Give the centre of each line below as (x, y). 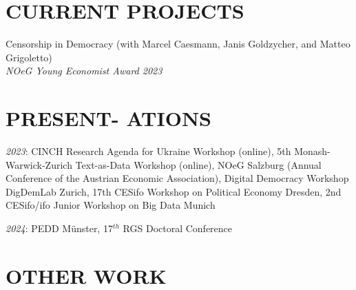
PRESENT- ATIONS (108, 118)
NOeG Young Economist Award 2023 (84, 71)
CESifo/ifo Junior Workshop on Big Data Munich (111, 205)
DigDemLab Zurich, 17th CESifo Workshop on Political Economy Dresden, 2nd (174, 191)
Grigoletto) (29, 57)
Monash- (312, 151)
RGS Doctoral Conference (178, 228)
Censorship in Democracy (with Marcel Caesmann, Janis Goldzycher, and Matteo (178, 44)
